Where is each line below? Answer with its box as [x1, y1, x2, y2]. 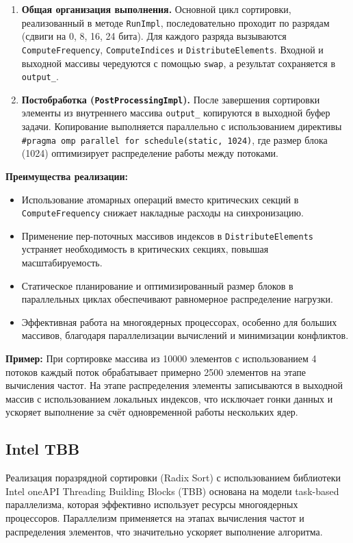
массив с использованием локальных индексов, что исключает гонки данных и [5, 391, 333, 405]
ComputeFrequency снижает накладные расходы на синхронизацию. [21, 205, 304, 220]
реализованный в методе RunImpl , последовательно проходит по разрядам [21, 15, 330, 29]
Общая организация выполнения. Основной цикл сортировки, [21, 2, 291, 16]
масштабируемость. [21, 255, 103, 270]
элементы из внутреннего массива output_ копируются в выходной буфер [21, 105, 330, 120]
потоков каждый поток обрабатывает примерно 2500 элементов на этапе [5, 364, 306, 379]
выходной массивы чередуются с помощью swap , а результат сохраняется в [21, 55, 336, 70]
